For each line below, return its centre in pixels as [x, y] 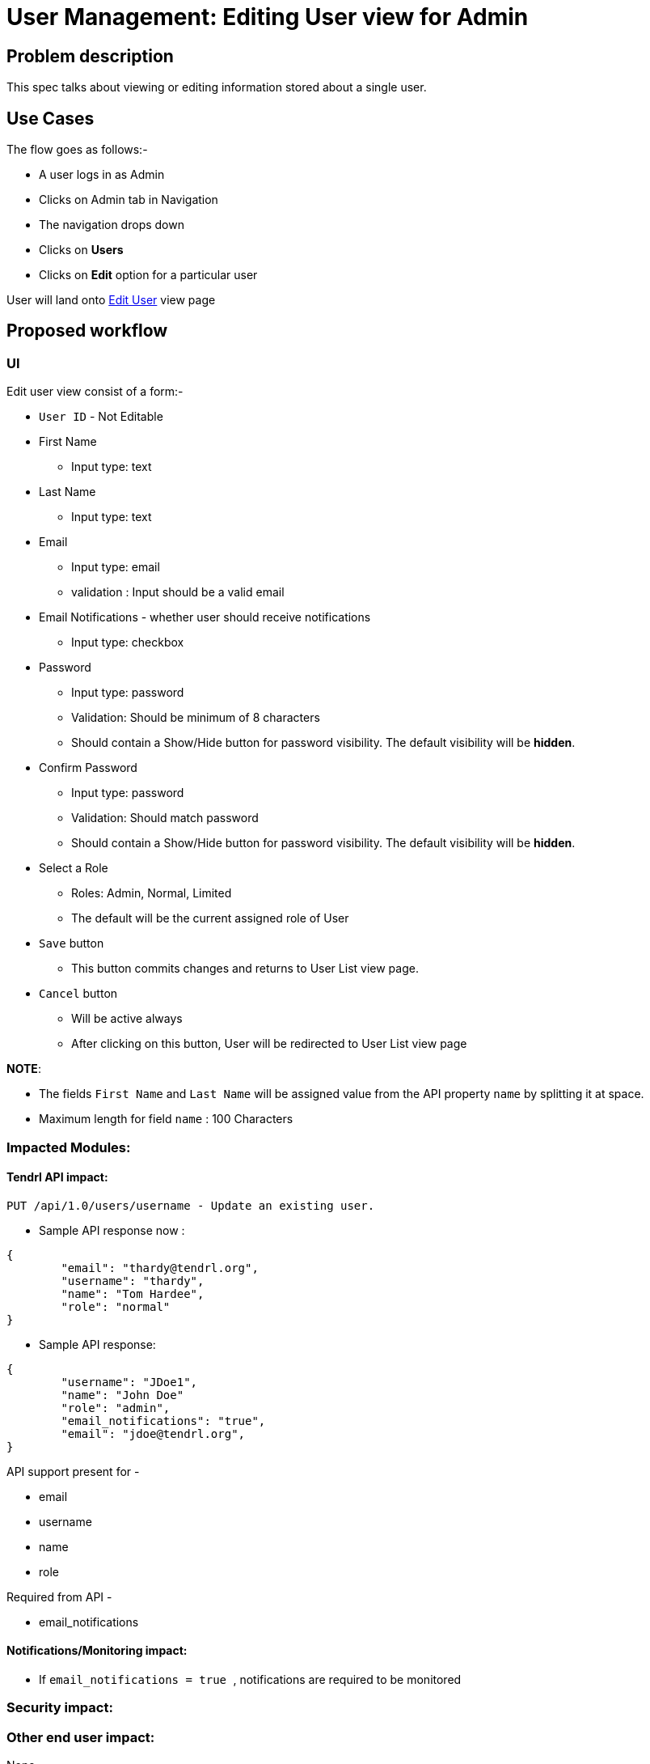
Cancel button [78, 994]
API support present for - [73, 1471]
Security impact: [60, 1708]
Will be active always [127, 1019]
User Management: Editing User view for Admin [268, 17]
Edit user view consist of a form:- [95, 392]
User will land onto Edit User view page [111, 300]
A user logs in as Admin [102, 175]
